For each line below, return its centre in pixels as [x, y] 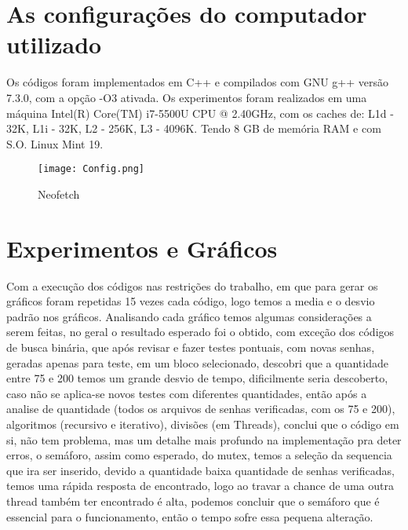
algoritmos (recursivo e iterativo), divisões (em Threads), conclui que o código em [203, 424]
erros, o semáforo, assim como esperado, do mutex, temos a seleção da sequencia [199, 455]
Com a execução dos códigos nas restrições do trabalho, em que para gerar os [192, 285]
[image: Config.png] [91, 169]
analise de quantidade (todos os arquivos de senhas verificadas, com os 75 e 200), [201, 409]
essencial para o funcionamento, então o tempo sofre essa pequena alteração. [190, 516]
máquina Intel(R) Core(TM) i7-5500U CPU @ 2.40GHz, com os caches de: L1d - [200, 113]
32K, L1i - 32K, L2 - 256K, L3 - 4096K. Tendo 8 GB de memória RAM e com [194, 128]
